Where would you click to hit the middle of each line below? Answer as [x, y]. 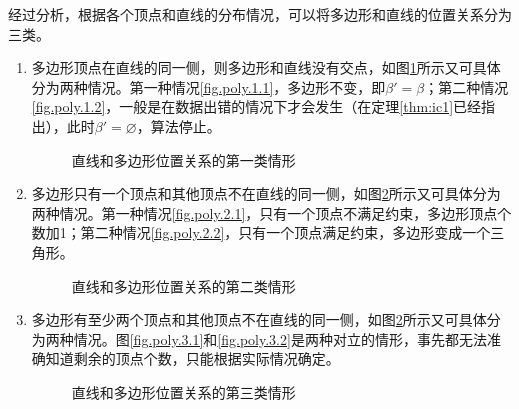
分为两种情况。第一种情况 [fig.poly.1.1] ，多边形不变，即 [208, 86]
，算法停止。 [178, 125]
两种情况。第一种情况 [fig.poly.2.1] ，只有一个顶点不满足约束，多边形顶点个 [271, 212]
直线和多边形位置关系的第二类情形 [183, 285]
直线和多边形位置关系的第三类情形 [183, 391]
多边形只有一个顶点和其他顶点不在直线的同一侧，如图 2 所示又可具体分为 [266, 193]
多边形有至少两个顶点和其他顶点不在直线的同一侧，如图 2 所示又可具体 [259, 319]
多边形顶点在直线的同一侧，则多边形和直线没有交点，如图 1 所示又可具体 [266, 67]
